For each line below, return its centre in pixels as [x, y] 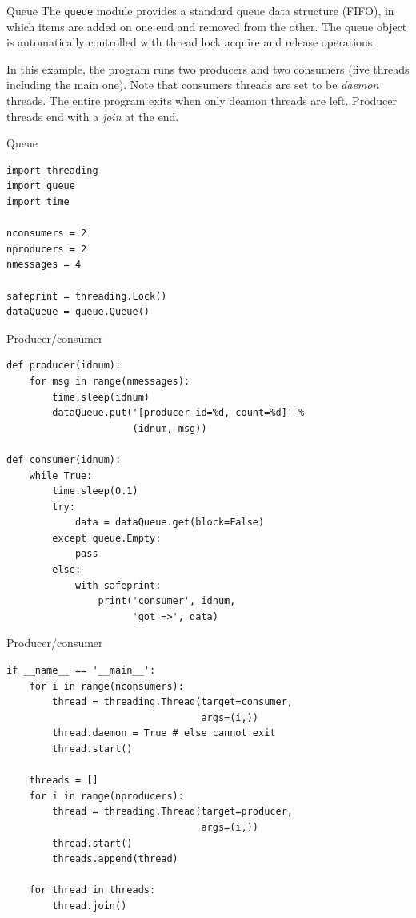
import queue [41, 186]
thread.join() [90, 906]
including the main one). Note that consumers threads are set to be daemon [193, 85]
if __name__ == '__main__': [81, 671]
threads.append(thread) [115, 859]
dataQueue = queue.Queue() [78, 312]
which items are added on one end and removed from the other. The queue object [207, 26]
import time [38, 202]
